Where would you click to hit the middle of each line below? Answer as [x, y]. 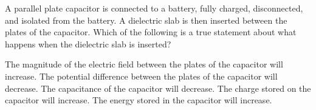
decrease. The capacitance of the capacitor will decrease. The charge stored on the [158, 88]
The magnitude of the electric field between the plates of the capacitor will [144, 64]
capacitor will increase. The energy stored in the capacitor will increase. [139, 100]
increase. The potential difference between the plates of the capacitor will [141, 76]
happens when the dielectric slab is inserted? [88, 43]
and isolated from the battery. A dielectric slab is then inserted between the [146, 20]
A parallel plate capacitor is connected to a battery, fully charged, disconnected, [154, 8]
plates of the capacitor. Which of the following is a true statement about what [151, 32]
